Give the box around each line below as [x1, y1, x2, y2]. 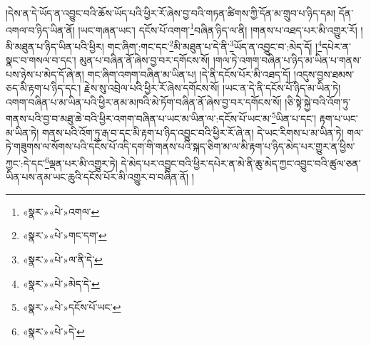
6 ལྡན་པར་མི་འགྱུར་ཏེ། [44, 153, 118, 170]
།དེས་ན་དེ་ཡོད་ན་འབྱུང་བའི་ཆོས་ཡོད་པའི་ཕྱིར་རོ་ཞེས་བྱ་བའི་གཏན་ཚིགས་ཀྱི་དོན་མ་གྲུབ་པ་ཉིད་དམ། [6, 6, 336, 20]
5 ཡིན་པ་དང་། [271, 109, 317, 126]
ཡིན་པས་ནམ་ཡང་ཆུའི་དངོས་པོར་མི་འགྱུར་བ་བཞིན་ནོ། [6, 169, 189, 184]
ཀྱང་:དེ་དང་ [6, 155, 45, 170]
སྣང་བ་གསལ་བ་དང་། [6, 53, 76, 68]
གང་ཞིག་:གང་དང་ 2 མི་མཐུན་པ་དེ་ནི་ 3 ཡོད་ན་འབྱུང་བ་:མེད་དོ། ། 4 [107, 36, 322, 53]
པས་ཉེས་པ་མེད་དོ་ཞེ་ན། [6, 66, 84, 81]
